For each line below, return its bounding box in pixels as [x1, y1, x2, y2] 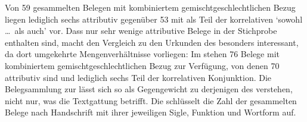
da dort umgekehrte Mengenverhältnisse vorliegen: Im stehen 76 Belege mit [5, 48, 280, 60]
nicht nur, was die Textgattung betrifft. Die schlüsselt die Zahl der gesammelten [5, 94, 297, 107]
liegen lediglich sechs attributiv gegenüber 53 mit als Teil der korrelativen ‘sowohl [5, 12, 303, 25]
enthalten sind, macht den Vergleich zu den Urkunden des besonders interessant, [5, 36, 299, 48]
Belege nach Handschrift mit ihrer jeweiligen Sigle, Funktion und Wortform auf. [5, 106, 296, 118]
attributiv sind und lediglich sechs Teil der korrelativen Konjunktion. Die [5, 71, 272, 83]
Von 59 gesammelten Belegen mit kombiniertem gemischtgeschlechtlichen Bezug [5, 1, 296, 13]
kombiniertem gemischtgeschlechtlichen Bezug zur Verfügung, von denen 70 [5, 59, 280, 71]
